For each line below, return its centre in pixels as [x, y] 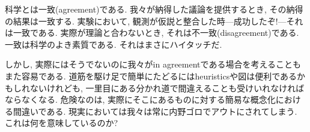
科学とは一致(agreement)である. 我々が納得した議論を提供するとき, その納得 [154, 9]
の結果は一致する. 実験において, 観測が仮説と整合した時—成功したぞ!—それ [154, 21]
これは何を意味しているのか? [62, 123]
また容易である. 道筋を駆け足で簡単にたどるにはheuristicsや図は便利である [151, 76]
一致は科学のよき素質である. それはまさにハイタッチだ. [114, 44]
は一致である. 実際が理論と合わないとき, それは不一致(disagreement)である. [152, 33]
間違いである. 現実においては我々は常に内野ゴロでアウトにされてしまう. [155, 111]
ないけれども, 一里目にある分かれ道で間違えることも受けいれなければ [167, 88]
